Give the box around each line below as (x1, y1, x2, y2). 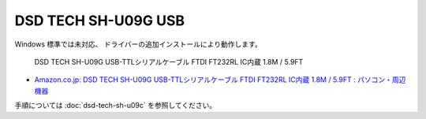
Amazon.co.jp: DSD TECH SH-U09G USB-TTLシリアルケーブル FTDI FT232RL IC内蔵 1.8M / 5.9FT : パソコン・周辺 (34, 75, 406, 84)
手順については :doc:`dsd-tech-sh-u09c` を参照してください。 (14, 101, 217, 110)
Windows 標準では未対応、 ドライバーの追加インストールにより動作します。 (14, 39, 262, 49)
